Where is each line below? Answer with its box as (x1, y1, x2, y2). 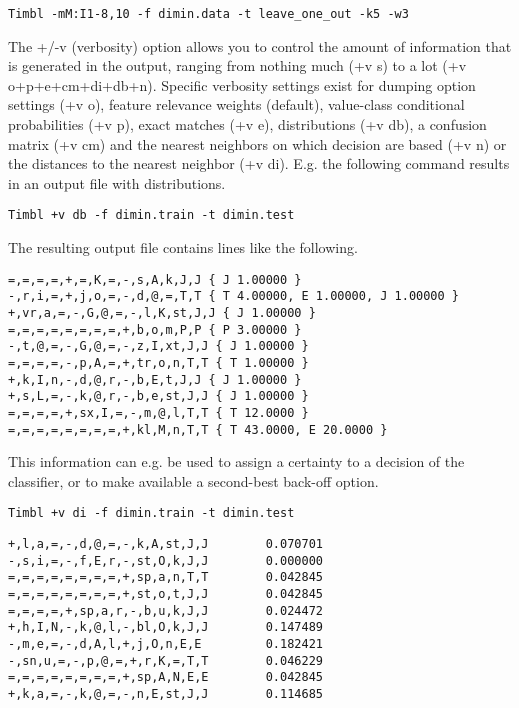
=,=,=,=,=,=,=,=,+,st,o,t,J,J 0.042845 (8, 587, 323, 602)
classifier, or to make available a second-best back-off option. (8, 470, 379, 491)
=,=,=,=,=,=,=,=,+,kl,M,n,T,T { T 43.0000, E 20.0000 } (8, 422, 388, 437)
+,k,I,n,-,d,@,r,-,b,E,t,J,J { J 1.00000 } (8, 372, 302, 387)
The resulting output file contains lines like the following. (8, 237, 358, 258)
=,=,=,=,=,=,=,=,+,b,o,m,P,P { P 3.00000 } (8, 322, 302, 337)
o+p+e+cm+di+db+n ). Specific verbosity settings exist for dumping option (8, 74, 476, 95)
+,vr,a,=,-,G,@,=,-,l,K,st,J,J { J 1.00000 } (8, 305, 316, 320)
